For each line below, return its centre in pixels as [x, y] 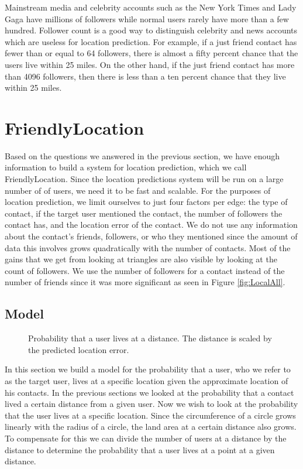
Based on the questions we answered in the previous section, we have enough [142, 155]
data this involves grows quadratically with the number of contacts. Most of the [148, 247]
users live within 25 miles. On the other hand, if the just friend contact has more [150, 64]
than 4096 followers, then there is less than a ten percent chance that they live [145, 76]
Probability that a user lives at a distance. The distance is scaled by [150, 338]
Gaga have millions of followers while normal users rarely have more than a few [147, 18]
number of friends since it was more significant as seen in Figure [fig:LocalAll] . [145, 282]
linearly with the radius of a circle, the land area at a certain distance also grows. [151, 427]
